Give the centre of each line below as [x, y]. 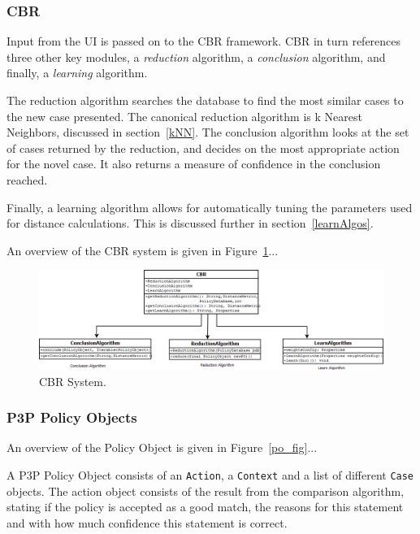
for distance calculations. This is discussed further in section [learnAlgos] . [190, 223]
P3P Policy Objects [72, 417]
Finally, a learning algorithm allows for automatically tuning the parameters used [210, 207]
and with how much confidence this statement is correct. [147, 522]
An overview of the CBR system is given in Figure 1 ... [143, 250]
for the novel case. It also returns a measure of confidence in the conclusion [194, 164]
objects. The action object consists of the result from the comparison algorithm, [206, 491]
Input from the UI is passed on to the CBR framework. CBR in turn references [204, 41]
